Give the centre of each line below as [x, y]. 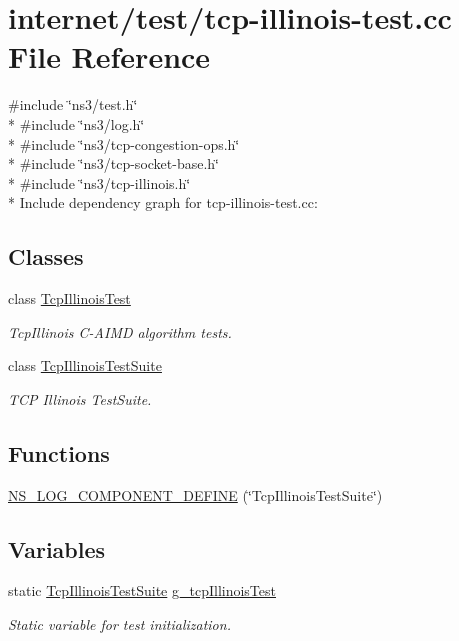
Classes [46, 256]
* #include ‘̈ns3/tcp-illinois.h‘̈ [99, 182]
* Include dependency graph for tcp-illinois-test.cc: [163, 202]
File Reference [109, 56]
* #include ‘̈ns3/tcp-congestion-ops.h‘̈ [124, 143]
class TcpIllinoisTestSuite [85, 365]
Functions [59, 452]
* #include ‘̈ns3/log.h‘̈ [76, 123]
